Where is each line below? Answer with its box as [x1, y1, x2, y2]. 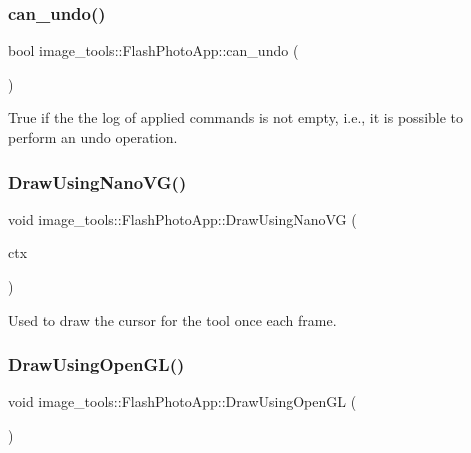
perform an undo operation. [8, 127, 178, 147]
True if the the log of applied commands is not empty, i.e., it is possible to [8, 107, 464, 128]
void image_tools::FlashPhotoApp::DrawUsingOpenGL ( [8, 391, 357, 412]
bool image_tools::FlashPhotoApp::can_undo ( [8, 40, 299, 61]
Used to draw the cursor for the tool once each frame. [8, 309, 337, 330]
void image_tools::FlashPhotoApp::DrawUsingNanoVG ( [8, 208, 357, 229]
